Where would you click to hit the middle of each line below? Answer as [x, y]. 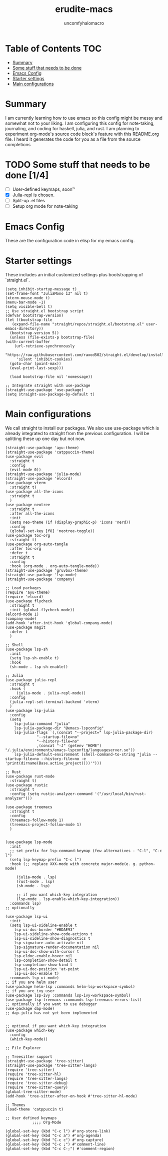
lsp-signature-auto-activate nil [49, 943]
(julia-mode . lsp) [36, 877]
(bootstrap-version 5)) [34, 333]
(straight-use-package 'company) [40, 579]
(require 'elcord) [24, 597]
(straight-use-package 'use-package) [44, 390]
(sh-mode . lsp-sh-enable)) [39, 667]
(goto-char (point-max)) [35, 363]
